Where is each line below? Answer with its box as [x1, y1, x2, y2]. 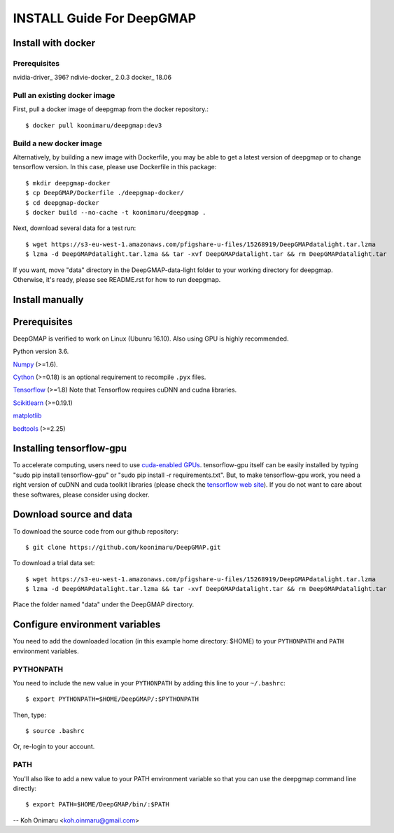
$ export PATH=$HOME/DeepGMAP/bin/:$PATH [25, 801, 169, 809]
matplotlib [13, 411, 42, 420]
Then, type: [13, 711, 47, 719]
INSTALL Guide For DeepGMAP [13, 10, 196, 26]
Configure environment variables [13, 619, 161, 631]
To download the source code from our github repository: [13, 527, 178, 535]
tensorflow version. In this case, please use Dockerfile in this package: [13, 163, 217, 171]
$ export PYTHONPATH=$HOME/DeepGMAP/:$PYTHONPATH [25, 695, 199, 703]
